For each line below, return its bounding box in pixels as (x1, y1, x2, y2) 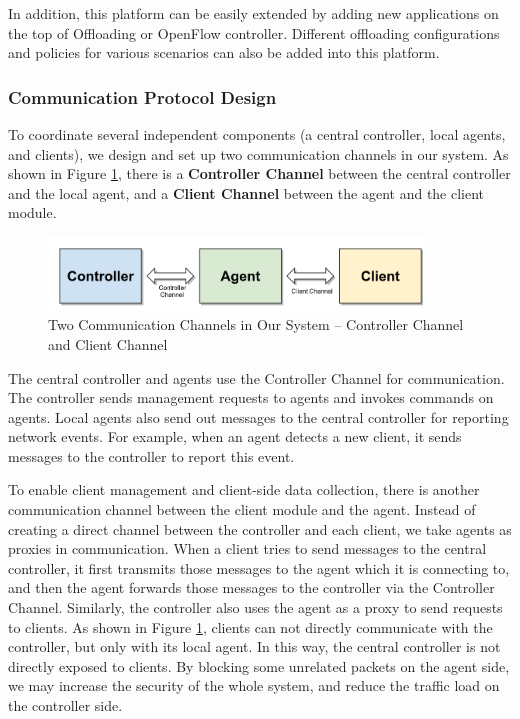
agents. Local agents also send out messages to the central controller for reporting (8, 406, 509, 427)
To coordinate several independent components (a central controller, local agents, (8, 124, 506, 144)
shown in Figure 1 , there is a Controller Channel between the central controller (8, 163, 511, 184)
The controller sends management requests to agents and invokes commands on (8, 387, 494, 408)
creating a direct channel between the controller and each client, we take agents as (8, 518, 512, 539)
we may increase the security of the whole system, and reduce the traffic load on (8, 675, 500, 696)
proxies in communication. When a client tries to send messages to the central (8, 538, 487, 559)
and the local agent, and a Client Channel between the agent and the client (8, 182, 485, 203)
